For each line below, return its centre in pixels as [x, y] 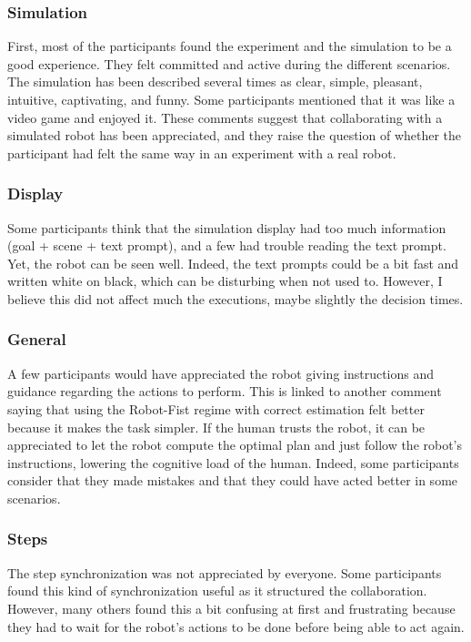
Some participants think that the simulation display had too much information [227, 227]
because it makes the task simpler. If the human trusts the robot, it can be [216, 427]
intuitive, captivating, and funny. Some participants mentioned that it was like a [231, 99]
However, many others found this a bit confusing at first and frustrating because [231, 608]
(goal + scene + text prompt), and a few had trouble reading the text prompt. [227, 245]
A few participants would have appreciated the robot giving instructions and [221, 373]
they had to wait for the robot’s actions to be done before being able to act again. [236, 626]
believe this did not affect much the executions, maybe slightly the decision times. [235, 298]
